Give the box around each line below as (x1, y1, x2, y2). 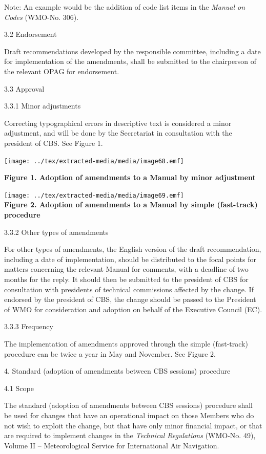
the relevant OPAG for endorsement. (4, 66, 119, 76)
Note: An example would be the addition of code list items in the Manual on (4, 2, 245, 12)
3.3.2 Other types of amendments (4, 226, 109, 237)
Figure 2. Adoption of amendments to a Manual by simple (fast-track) (4, 199, 258, 210)
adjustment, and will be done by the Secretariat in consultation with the (4, 127, 232, 138)
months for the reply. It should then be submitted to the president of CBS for (4, 274, 249, 284)
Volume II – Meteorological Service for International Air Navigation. (4, 440, 219, 450)
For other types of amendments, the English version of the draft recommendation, (4, 244, 261, 254)
